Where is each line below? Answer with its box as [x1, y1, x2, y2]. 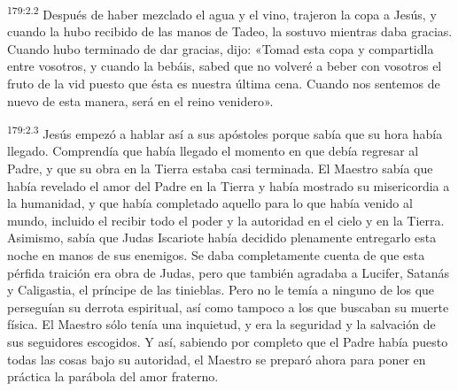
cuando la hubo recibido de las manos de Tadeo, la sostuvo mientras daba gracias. [7, 22, 453, 41]
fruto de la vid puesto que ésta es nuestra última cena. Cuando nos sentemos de [7, 74, 440, 93]
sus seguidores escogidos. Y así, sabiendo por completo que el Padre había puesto [7, 333, 448, 350]
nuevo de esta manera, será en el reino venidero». [7, 91, 274, 110]
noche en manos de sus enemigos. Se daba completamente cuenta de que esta [7, 246, 425, 264]
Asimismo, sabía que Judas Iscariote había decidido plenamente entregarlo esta [7, 228, 437, 247]
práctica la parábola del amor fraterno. [7, 367, 219, 386]
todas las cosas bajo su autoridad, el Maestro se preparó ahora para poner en [7, 349, 426, 368]
